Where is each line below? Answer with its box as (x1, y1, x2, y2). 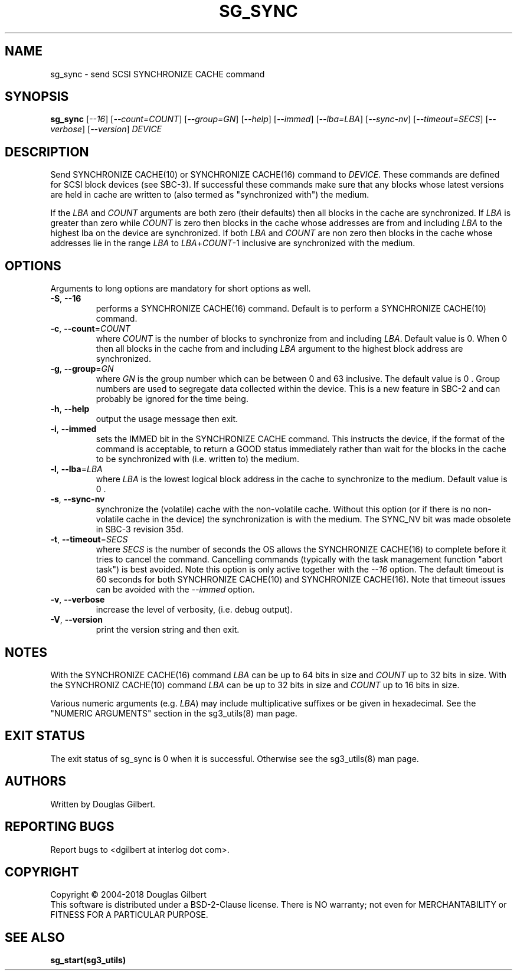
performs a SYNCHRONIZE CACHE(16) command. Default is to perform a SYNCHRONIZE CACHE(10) (96, 303, 486, 314)
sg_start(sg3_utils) (50, 955, 126, 966)
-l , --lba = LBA (50, 464, 103, 475)
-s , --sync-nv (50, 494, 105, 505)
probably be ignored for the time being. (96, 394, 248, 404)
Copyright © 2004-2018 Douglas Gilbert (50, 889, 207, 900)
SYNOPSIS (5, 89, 69, 104)
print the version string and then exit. (96, 624, 240, 635)
